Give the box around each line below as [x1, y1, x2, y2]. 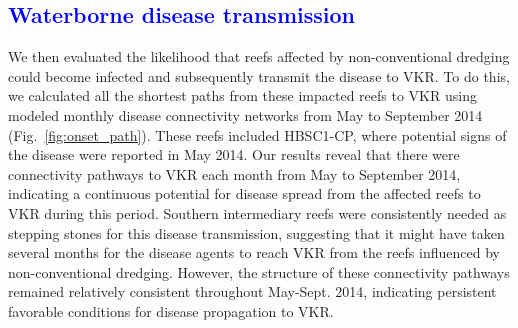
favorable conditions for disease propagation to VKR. [8, 300, 334, 321]
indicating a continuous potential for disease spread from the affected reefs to [8, 183, 481, 204]
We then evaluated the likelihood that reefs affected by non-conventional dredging [8, 46, 510, 67]
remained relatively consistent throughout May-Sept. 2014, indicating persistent [8, 281, 497, 302]
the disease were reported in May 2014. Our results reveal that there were [8, 144, 460, 165]
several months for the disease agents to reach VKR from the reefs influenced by [8, 242, 500, 263]
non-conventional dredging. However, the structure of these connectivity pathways [8, 261, 510, 282]
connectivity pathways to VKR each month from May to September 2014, [8, 163, 461, 184]
